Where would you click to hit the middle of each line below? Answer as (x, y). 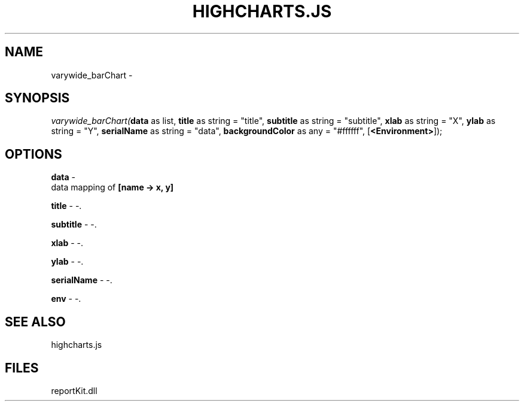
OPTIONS (33, 154)
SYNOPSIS (37, 98)
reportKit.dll (74, 390)
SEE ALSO (35, 322)
